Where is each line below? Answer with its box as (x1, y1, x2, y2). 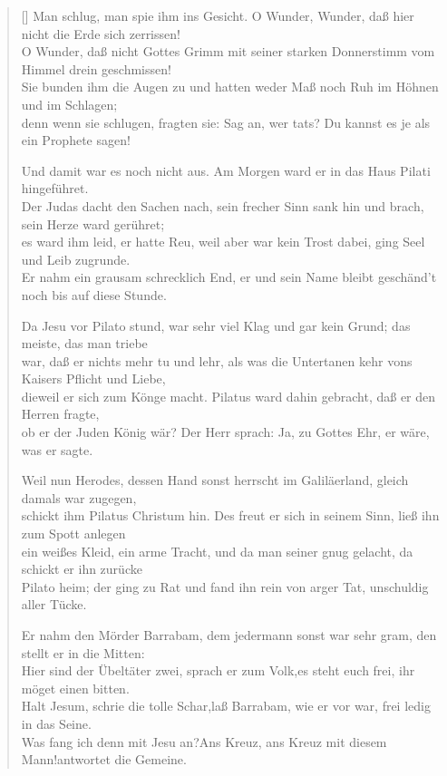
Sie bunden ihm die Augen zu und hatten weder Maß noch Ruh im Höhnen (21, 77, 439, 96)
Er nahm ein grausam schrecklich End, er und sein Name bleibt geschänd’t (21, 267, 437, 286)
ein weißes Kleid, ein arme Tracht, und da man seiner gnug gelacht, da (21, 541, 413, 560)
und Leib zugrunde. (21, 249, 131, 268)
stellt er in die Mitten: (21, 643, 145, 662)
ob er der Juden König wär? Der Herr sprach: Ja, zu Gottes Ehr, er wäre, (21, 422, 430, 441)
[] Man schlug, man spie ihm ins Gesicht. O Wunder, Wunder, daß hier (21, 6, 414, 24)
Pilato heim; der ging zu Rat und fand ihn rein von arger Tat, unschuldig (21, 577, 429, 596)
